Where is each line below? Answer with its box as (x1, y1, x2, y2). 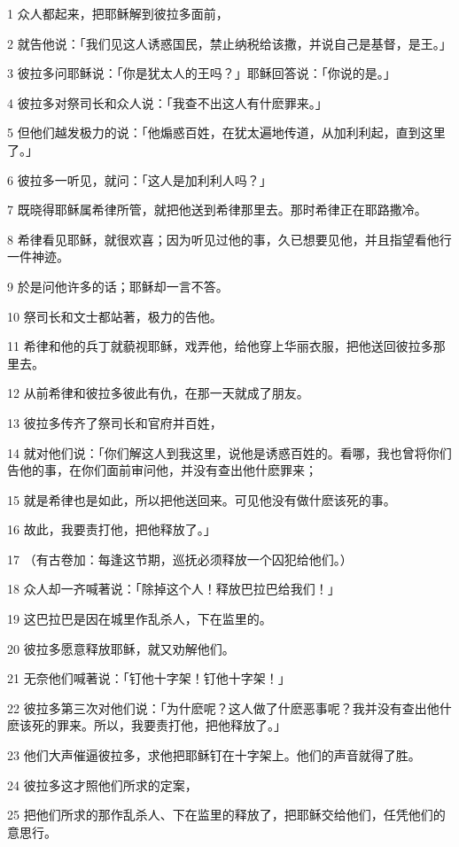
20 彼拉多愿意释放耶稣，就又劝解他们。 (7, 639, 235, 657)
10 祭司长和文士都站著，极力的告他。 (7, 307, 222, 325)
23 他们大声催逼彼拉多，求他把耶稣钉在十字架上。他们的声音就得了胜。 (7, 746, 421, 765)
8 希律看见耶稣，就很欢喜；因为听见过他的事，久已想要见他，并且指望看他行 (7, 229, 452, 248)
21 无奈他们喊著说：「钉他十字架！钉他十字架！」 (7, 669, 291, 688)
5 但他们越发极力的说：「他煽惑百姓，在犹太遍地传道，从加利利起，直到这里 (7, 123, 446, 142)
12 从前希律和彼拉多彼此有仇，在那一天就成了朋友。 (7, 384, 309, 402)
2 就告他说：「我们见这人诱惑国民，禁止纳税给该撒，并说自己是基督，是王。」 (7, 34, 452, 52)
